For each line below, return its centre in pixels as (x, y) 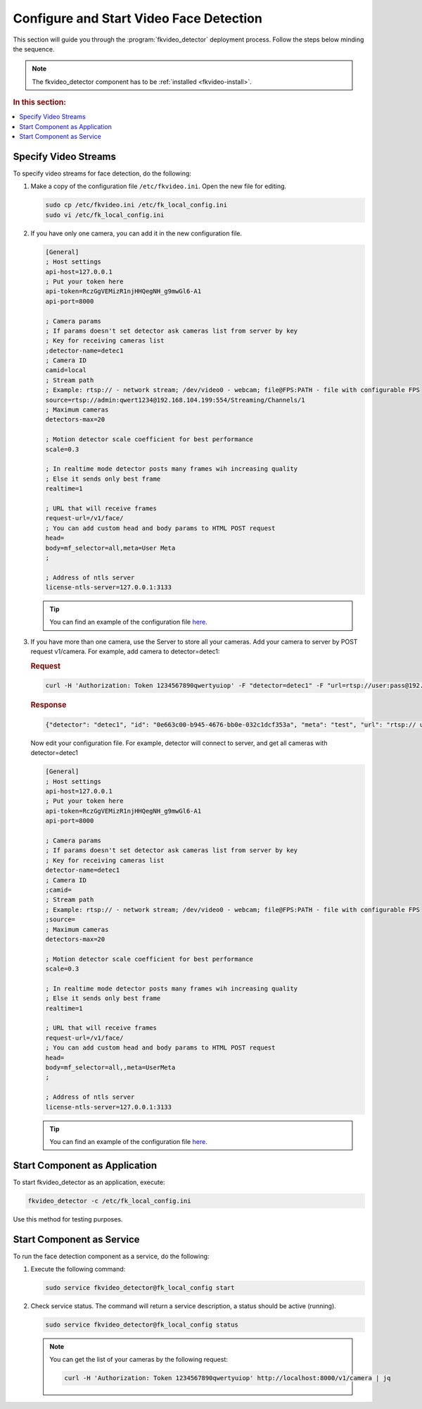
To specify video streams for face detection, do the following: (102, 173)
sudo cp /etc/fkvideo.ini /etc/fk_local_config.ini (136, 205)
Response (49, 705)
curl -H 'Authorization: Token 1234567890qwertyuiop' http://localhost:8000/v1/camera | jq (228, 1378)
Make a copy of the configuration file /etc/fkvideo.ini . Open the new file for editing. (159, 186)
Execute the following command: (78, 1269)
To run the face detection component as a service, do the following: (111, 1256)
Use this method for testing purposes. (68, 1219)
